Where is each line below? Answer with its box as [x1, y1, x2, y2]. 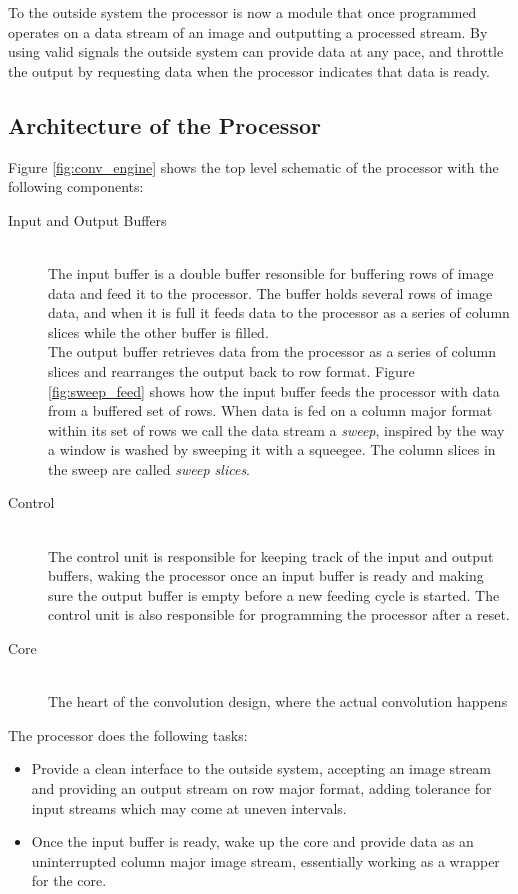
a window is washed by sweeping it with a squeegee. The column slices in [48, 439, 496, 460]
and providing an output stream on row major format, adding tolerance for [31, 778, 492, 799]
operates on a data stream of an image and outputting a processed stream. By [8, 21, 488, 42]
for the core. [31, 870, 107, 891]
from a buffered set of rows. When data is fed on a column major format [48, 400, 493, 421]
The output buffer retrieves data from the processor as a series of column [48, 341, 496, 362]
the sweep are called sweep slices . [48, 458, 251, 479]
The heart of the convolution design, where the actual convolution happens [48, 691, 508, 712]
